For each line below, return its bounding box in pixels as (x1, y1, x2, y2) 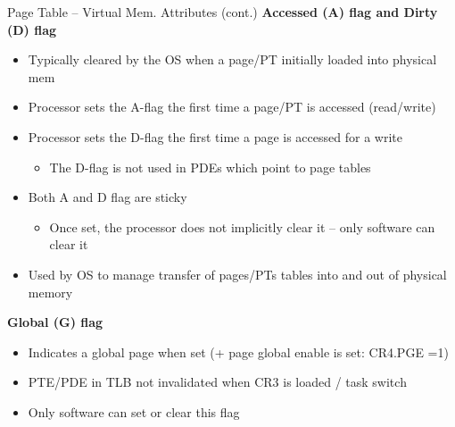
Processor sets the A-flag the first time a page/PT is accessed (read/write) (28, 97, 436, 116)
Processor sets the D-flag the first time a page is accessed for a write (28, 127, 402, 146)
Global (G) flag (7, 313, 103, 331)
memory (28, 282, 73, 301)
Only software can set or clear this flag (28, 402, 240, 421)
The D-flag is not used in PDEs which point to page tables (49, 157, 371, 176)
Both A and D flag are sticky (28, 188, 187, 206)
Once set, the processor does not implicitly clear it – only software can (49, 217, 435, 236)
